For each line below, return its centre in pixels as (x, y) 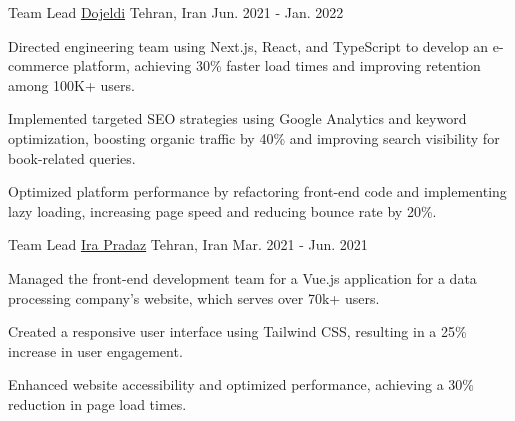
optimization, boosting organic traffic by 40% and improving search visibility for (254, 137)
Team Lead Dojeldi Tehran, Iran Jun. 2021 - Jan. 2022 (176, 12)
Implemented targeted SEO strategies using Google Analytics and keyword (237, 118)
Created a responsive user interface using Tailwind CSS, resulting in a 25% (237, 331)
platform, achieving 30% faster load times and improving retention (277, 65)
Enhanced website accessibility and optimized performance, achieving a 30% (241, 384)
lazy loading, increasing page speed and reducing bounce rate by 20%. (222, 210)
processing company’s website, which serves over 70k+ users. (194, 297)
